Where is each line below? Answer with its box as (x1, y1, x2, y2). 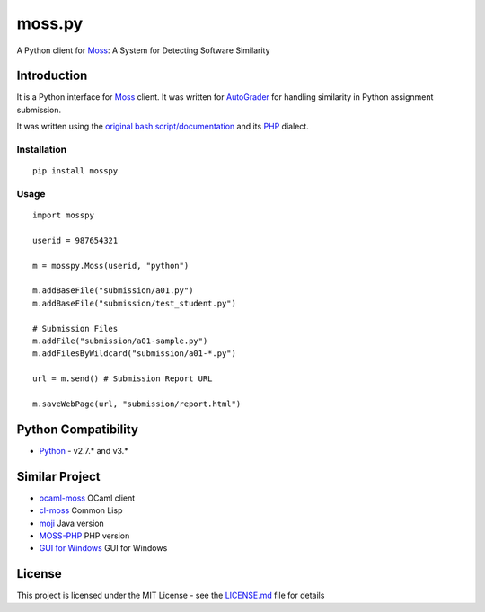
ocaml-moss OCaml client (39, 492, 136, 503)
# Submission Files (32, 324, 119, 333)
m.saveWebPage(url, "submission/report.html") (32, 399, 242, 409)
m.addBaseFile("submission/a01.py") (32, 286, 194, 296)
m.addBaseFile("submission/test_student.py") (32, 297, 237, 308)
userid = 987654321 (32, 235, 119, 245)
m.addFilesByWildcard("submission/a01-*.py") (32, 349, 237, 359)
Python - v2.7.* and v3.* (39, 445, 129, 456)
